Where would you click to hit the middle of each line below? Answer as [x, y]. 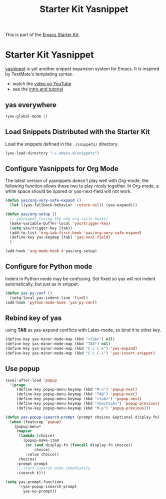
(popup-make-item [41, 440]
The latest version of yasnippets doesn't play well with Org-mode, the [77, 180]
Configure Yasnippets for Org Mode [62, 168]
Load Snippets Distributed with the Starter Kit [77, 132]
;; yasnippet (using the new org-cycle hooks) [59, 218]
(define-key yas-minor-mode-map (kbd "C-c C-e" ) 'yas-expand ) [71, 348]
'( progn [18, 385]
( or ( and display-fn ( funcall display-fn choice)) [79, 445]
